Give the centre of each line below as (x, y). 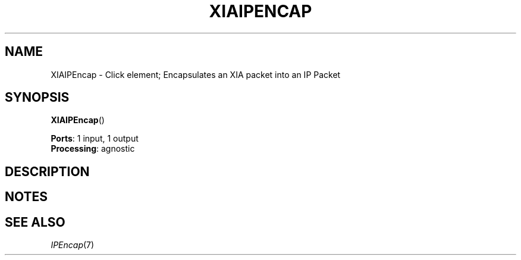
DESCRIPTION (47, 171)
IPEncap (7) (73, 245)
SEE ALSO (35, 222)
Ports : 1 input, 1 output (95, 139)
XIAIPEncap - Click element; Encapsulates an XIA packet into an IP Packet (196, 74)
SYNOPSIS (37, 98)
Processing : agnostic (93, 149)
